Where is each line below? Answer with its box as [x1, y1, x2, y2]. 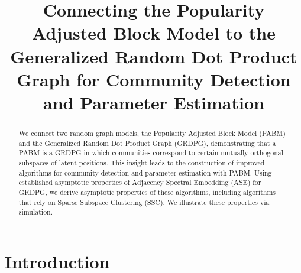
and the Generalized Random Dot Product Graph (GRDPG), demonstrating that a [18, 138, 276, 148]
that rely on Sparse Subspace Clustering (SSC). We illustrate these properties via [18, 197, 270, 207]
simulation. [18, 207, 53, 217]
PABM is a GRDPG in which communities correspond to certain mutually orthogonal [18, 148, 284, 158]
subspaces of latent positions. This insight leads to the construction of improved [18, 157, 265, 167]
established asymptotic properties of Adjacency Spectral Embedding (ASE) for [18, 177, 261, 187]
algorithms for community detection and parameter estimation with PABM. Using [18, 167, 272, 177]
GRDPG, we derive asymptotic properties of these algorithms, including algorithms [18, 187, 276, 197]
